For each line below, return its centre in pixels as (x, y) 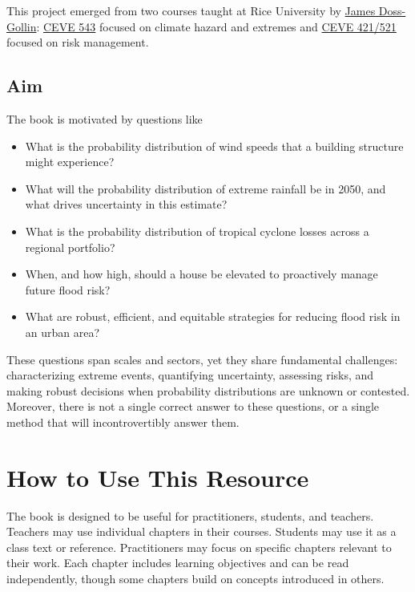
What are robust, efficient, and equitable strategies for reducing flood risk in (213, 316)
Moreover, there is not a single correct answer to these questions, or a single (193, 406)
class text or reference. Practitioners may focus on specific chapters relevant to (199, 547)
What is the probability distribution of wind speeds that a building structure (214, 146)
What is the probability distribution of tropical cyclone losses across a (197, 231)
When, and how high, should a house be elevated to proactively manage (201, 274)
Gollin (22, 26)
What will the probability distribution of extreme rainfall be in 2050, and (205, 188)
